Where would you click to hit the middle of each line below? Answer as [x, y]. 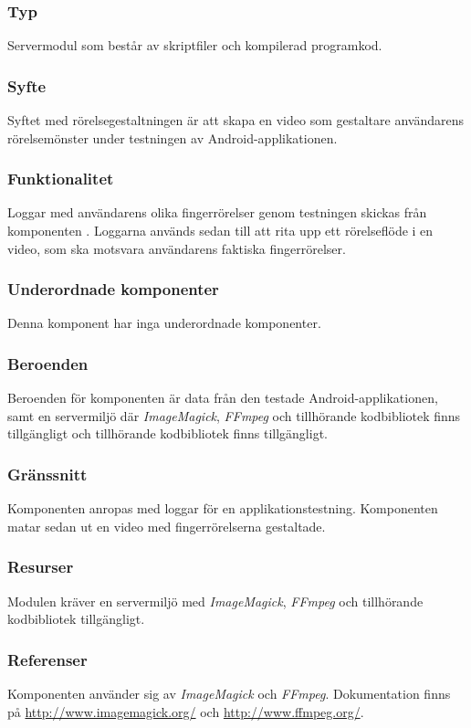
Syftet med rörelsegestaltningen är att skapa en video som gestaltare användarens [235, 120]
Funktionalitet [61, 179]
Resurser [41, 567]
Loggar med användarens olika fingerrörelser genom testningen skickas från [217, 212]
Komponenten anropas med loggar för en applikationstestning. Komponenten [223, 508]
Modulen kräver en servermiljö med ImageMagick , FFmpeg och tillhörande [215, 601]
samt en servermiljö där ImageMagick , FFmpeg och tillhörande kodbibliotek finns [234, 415]
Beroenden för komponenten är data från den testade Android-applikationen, [223, 398]
